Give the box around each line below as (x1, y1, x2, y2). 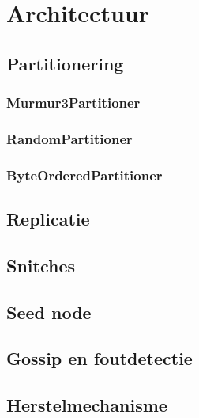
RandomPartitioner (6, 128, 133, 148)
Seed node (6, 299, 92, 324)
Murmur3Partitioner (6, 93, 141, 112)
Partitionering (6, 51, 124, 75)
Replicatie (6, 207, 90, 231)
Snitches (6, 253, 76, 277)
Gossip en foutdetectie (6, 346, 193, 370)
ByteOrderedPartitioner (6, 165, 163, 184)
